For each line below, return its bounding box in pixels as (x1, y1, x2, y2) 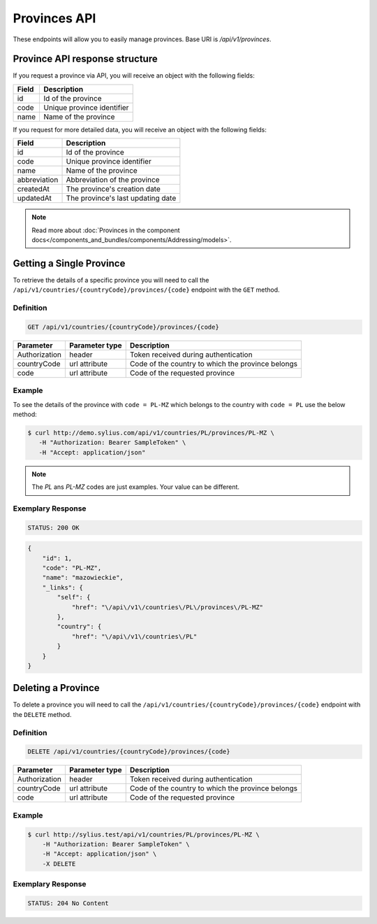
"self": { (57, 593, 91, 602)
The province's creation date (66, 184, 161, 194)
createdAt (17, 184, 50, 194)
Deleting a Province (13, 682, 101, 694)
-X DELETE (42, 860, 76, 867)
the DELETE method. (13, 710, 72, 718)
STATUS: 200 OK (27, 523, 80, 532)
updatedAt (17, 193, 52, 203)
